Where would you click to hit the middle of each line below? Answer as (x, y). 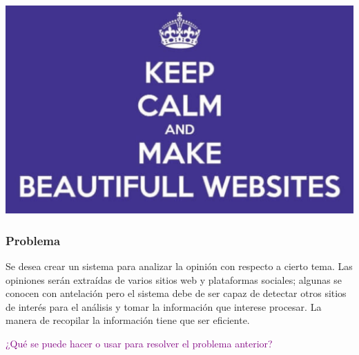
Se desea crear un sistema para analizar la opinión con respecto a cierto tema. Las (179, 266)
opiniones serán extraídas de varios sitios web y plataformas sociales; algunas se (174, 279)
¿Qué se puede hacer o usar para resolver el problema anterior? (139, 343)
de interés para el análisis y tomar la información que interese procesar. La (164, 306)
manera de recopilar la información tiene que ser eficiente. (128, 320)
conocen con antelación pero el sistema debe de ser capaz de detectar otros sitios (176, 293)
